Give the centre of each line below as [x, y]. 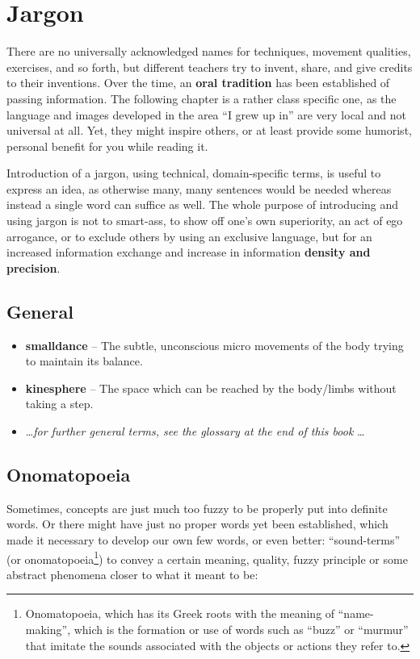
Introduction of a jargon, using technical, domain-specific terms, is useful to [194, 173]
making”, [48, 630]
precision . [34, 267]
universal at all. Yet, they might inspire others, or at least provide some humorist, [209, 130]
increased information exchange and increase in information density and [189, 252]
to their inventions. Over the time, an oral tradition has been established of [198, 83]
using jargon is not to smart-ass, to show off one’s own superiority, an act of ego [205, 221]
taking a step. [59, 404]
